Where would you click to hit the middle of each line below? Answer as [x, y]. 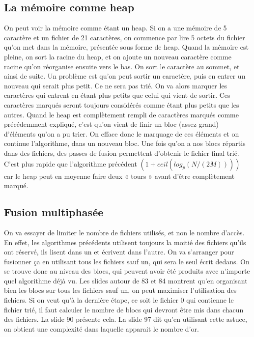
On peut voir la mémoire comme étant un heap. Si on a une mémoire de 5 [115, 28]
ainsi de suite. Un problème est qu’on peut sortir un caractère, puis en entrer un [125, 76]
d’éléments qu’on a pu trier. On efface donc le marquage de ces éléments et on [122, 133]
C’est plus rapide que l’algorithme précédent [71, 163]
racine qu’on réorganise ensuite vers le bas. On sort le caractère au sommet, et [122, 66]
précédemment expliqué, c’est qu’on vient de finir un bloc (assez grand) [112, 124]
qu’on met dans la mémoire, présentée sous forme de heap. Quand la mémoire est [126, 47]
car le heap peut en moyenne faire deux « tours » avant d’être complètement [119, 176]
